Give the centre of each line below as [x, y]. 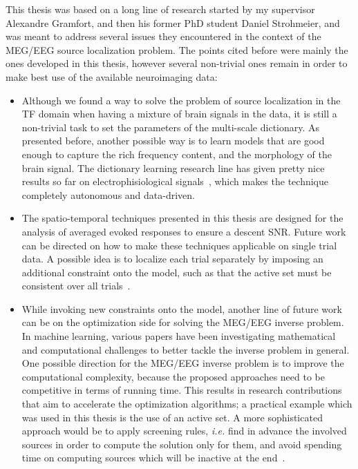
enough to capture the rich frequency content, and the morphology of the [177, 154]
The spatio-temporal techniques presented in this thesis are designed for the [182, 218]
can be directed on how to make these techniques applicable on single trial [179, 245]
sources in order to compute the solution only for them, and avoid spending [182, 444]
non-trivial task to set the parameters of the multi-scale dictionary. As [171, 127]
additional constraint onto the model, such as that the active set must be [177, 272]
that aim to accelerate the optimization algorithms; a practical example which [187, 404]
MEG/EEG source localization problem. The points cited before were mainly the [177, 49]
